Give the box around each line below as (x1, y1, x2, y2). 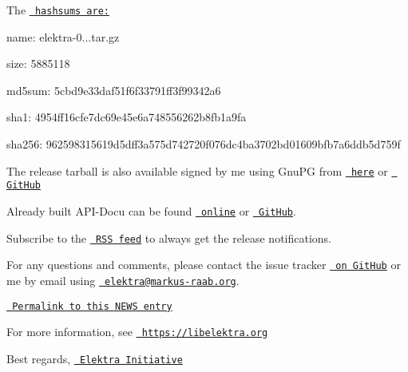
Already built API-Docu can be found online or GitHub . (6, 202, 296, 219)
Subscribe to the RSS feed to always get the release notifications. (6, 229, 332, 246)
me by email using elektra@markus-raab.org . (6, 271, 240, 288)
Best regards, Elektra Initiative (6, 350, 183, 366)
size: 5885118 (6, 55, 70, 72)
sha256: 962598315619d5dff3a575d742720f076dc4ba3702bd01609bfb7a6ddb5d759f (6, 136, 401, 152)
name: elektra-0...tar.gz (6, 28, 120, 45)
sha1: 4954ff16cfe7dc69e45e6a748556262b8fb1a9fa (6, 109, 247, 125)
